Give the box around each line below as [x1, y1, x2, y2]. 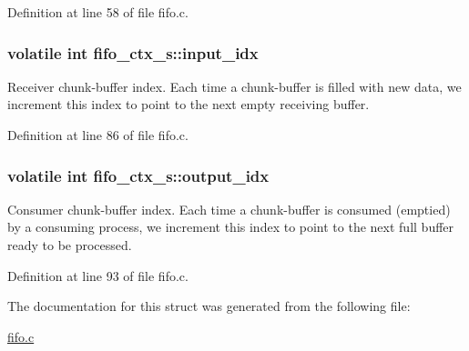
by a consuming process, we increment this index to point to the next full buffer [7, 217, 454, 236]
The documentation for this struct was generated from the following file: [7, 296, 411, 316]
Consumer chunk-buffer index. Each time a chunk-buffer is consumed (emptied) [7, 199, 451, 218]
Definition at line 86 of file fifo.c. [7, 125, 189, 144]
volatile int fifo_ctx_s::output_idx [7, 164, 270, 186]
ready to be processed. [7, 236, 132, 254]
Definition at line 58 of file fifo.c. [7, 3, 189, 21]
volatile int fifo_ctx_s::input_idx [7, 41, 259, 64]
